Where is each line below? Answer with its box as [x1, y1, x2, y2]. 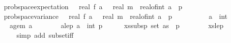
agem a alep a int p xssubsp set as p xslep [9, 20, 224, 30]
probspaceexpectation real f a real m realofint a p [3, 1, 182, 11]
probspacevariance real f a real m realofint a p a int [3, 11, 228, 21]
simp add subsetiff [16, 29, 74, 40]
